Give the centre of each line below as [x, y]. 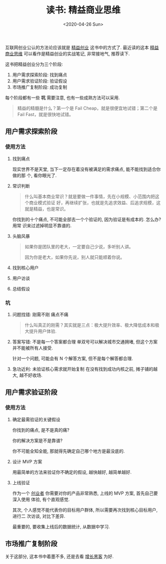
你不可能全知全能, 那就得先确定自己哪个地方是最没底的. [68, 451]
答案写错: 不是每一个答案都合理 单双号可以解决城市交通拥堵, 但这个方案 [85, 341]
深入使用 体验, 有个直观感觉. [41, 499]
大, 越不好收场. [27, 375]
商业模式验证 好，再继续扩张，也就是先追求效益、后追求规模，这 [95, 202]
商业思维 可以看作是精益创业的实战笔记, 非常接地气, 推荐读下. [67, 54]
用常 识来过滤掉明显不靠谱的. [42, 226]
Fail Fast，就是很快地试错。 [45, 114]
